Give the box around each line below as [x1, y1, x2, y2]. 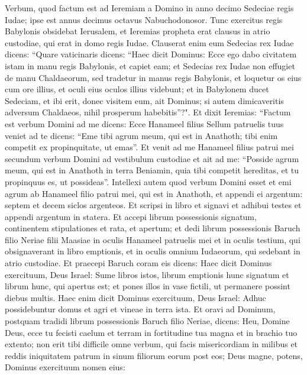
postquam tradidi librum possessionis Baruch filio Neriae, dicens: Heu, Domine [5, 315, 290, 327]
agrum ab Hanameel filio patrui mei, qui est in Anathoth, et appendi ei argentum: [5, 187, 303, 199]
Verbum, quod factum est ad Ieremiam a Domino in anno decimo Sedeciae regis [5, 2, 294, 14]
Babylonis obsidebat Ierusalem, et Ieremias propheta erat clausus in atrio [5, 25, 270, 37]
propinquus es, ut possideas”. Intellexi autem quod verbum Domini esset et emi [5, 175, 292, 187]
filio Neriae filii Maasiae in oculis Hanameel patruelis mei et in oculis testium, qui [5, 233, 300, 245]
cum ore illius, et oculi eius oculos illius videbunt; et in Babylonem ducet [5, 83, 269, 95]
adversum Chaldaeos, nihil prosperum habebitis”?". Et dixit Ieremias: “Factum [5, 106, 291, 118]
